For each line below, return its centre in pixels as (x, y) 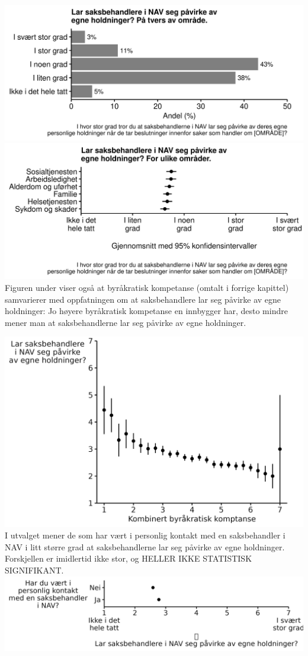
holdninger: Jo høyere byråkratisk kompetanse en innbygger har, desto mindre (146, 311)
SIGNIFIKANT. (34, 570)
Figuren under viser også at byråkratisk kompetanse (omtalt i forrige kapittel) (147, 287)
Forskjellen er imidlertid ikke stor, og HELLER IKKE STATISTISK (129, 558)
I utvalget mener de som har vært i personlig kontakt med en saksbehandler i (145, 535)
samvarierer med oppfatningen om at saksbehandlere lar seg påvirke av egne (143, 299)
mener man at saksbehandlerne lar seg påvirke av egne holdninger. (126, 322)
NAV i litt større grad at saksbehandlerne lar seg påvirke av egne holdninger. (145, 546)
